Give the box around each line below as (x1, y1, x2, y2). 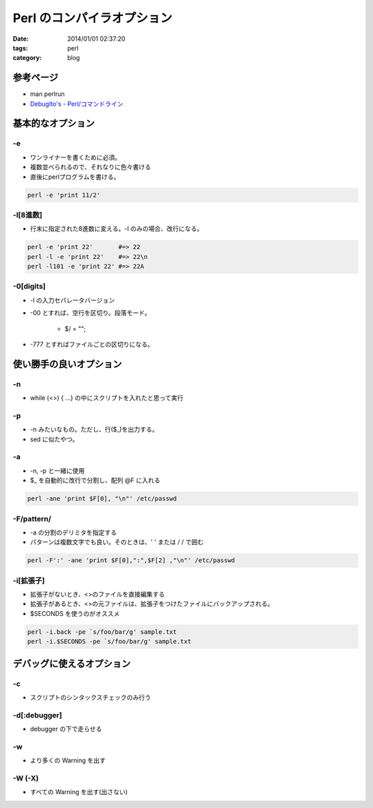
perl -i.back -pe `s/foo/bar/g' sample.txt (27, 628, 178, 635)
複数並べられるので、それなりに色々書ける (30, 163, 151, 171)
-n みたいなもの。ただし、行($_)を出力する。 (30, 425, 159, 434)
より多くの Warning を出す (30, 756, 106, 764)
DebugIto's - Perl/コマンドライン (30, 99, 124, 108)
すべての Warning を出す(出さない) (30, 788, 128, 796)
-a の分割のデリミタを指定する (30, 528, 117, 537)
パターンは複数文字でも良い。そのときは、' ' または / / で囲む (30, 538, 204, 546)
